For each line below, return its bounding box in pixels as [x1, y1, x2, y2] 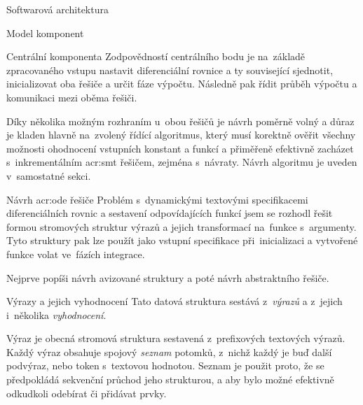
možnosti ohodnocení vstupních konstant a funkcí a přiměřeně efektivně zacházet [6, 141, 354, 155]
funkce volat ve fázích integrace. [6, 246, 145, 261]
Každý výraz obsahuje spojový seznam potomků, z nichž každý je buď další [6, 344, 332, 359]
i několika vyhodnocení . [6, 307, 107, 322]
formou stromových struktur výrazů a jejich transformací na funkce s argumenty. [6, 219, 357, 234]
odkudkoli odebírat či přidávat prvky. [6, 385, 167, 400]
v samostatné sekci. [6, 168, 91, 183]
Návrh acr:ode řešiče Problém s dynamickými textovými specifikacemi [6, 192, 308, 206]
